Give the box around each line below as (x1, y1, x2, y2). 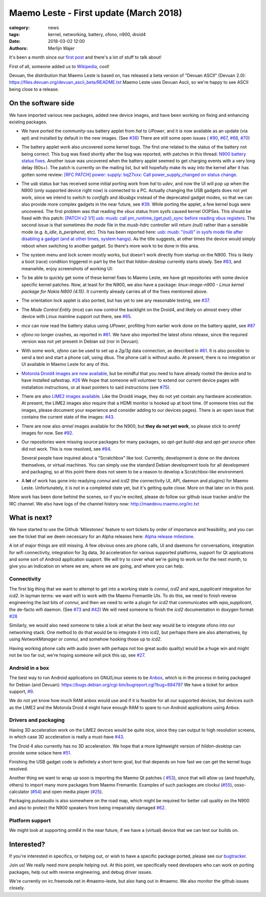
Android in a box (9, 664, 49, 671)
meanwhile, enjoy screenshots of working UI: (21, 265, 113, 271)
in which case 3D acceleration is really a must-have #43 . (9, 734, 125, 740)
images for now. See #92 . (21, 430, 74, 436)
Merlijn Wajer (48, 45, 75, 51)
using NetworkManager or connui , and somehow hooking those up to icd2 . (9, 636, 162, 642)
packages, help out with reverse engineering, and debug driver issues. (9, 869, 153, 875)
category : (9, 25, 30, 31)
